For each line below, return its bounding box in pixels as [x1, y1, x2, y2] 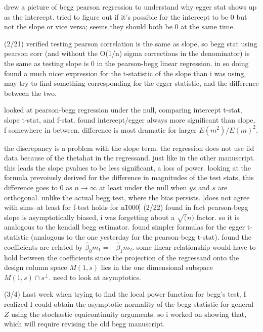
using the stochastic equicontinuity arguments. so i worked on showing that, [11, 308, 247, 319]
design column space [4, 262, 67, 272]
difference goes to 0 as [4, 182, 72, 192]
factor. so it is [196, 211, 240, 222]
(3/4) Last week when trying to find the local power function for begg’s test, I [4, 289, 246, 299]
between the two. [4, 87, 57, 98]
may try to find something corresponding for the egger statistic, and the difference [4, 78, 259, 88]
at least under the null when [99, 182, 187, 192]
